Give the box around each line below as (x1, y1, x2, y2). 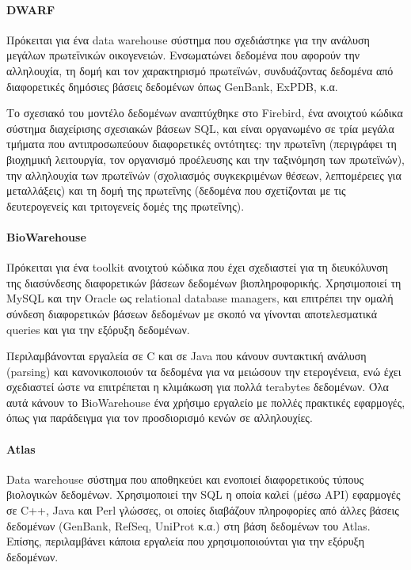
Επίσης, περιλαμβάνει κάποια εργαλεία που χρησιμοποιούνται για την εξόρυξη (6, 533, 365, 549)
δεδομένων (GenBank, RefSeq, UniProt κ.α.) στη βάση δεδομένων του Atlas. (6, 517, 371, 534)
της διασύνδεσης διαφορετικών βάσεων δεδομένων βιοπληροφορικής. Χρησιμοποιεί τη (6, 274, 401, 291)
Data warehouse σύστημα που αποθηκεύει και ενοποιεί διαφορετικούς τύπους (6, 470, 363, 487)
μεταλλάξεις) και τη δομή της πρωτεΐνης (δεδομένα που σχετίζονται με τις (6, 182, 346, 199)
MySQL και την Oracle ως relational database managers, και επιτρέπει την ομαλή (6, 290, 394, 306)
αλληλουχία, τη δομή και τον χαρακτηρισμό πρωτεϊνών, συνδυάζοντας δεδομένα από (6, 62, 394, 78)
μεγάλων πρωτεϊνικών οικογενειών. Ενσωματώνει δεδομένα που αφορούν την (6, 47, 360, 63)
